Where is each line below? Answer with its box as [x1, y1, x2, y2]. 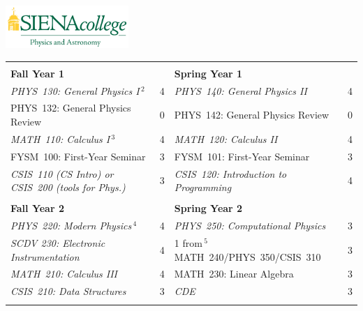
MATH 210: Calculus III [10, 266, 118, 281]
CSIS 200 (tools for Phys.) [10, 180, 126, 195]
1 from [174, 235, 202, 250]
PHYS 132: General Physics [10, 100, 131, 115]
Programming [174, 180, 232, 195]
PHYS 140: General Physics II [174, 83, 307, 98]
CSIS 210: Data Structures [10, 284, 126, 298]
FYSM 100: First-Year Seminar [10, 149, 146, 163]
